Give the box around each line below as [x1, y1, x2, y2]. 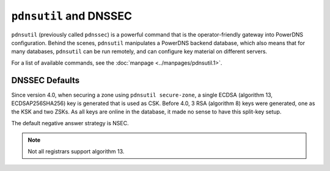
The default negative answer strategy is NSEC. [11, 119, 130, 126]
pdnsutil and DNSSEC [11, 9, 133, 23]
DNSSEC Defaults [11, 75, 80, 85]
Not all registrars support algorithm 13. [28, 147, 125, 155]
